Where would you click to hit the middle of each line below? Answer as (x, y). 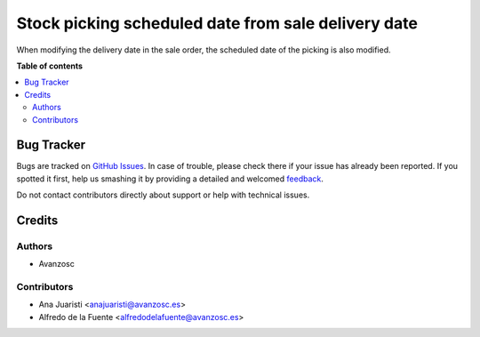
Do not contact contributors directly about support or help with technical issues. (163, 195)
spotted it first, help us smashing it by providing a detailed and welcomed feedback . (170, 179)
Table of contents (50, 66)
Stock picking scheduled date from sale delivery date (217, 23)
